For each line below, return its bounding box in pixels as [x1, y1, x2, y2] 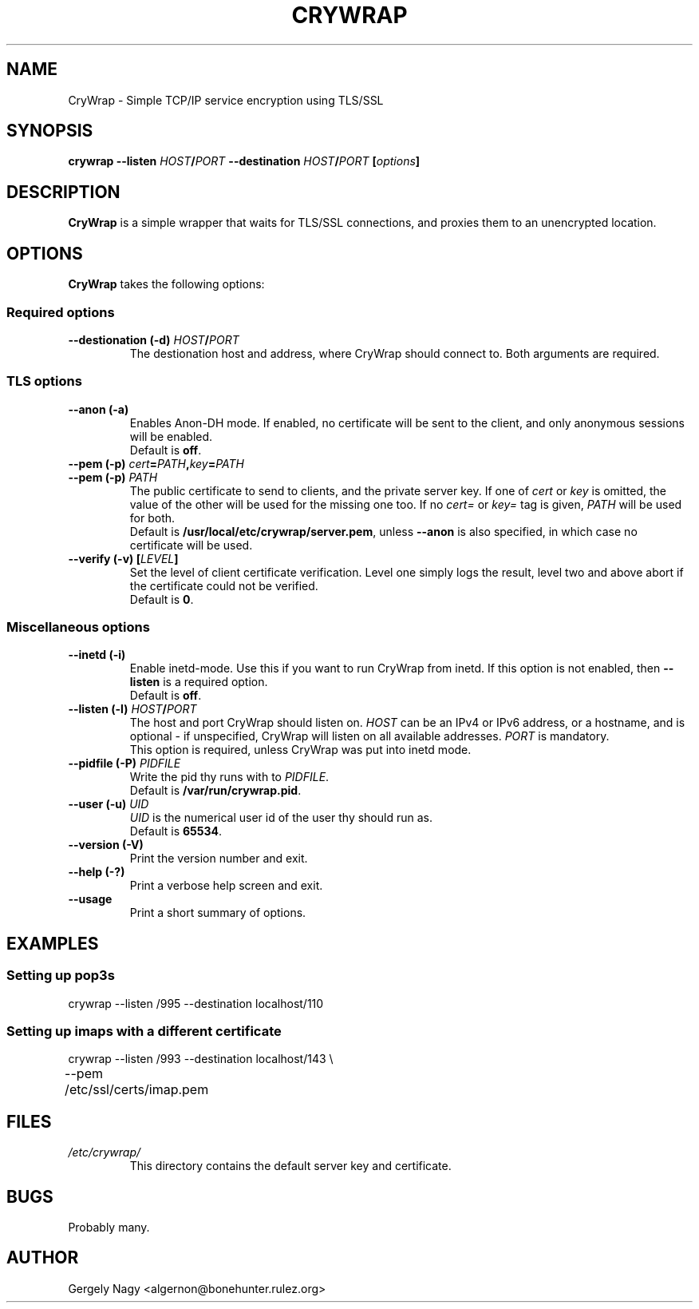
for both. [129, 510, 176, 525]
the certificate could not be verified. [129, 578, 318, 593]
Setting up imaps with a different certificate [6, 1022, 282, 1039]
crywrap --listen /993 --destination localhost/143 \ [68, 1052, 334, 1066]
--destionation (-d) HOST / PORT [68, 332, 239, 347]
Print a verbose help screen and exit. [129, 879, 323, 893]
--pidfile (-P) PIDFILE [68, 756, 181, 771]
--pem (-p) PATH [68, 470, 158, 484]
